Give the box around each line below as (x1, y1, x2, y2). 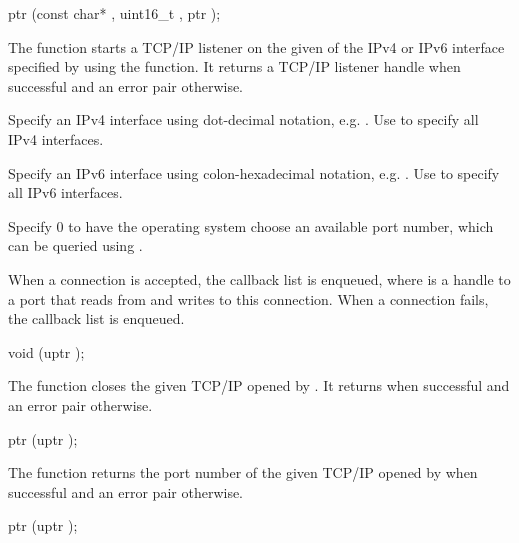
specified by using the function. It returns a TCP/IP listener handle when (8, 56, 461, 77)
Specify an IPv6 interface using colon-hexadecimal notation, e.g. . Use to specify (8, 162, 500, 183)
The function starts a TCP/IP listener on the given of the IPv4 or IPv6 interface (8, 36, 505, 57)
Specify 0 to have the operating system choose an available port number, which (8, 215, 494, 236)
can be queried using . (8, 235, 143, 256)
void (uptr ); (8, 341, 85, 362)
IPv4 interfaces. (8, 128, 104, 149)
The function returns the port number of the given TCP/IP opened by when (8, 462, 478, 483)
